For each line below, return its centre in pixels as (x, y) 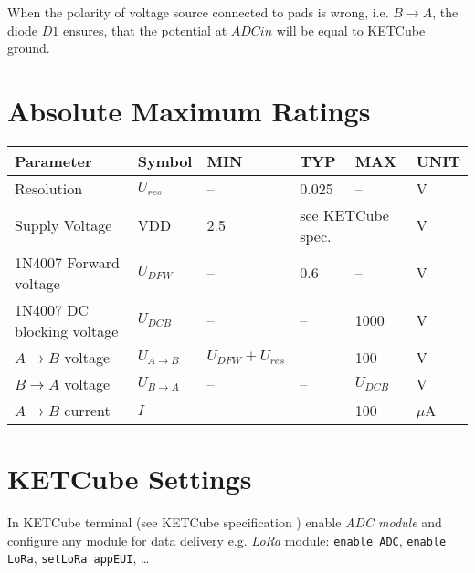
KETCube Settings (130, 479)
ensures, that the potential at (145, 30)
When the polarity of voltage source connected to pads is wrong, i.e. (198, 12)
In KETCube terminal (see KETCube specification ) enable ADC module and (225, 522)
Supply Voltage (63, 225)
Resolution (49, 188)
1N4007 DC (52, 309)
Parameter (53, 161)
